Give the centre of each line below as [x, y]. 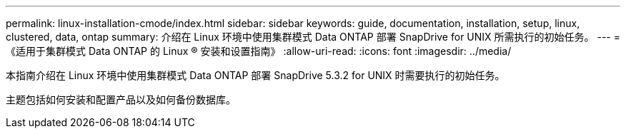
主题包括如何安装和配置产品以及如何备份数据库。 [121, 99]
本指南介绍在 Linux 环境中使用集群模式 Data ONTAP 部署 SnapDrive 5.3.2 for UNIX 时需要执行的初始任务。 [255, 75]
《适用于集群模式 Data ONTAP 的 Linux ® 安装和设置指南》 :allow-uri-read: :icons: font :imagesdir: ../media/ [259, 51]
